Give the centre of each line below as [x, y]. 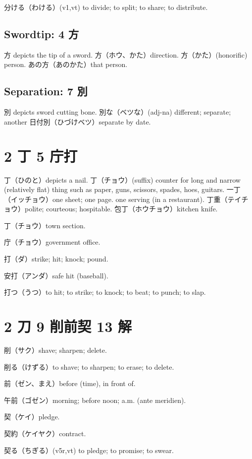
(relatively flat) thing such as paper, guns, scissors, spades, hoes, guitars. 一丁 [122, 189]
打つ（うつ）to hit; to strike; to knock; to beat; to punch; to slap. [105, 292]
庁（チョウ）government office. [52, 242]
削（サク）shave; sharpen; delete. [55, 350]
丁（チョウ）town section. [45, 225]
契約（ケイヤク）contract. [45, 433]
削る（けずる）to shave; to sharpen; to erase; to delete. [89, 366]
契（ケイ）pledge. [32, 417]
